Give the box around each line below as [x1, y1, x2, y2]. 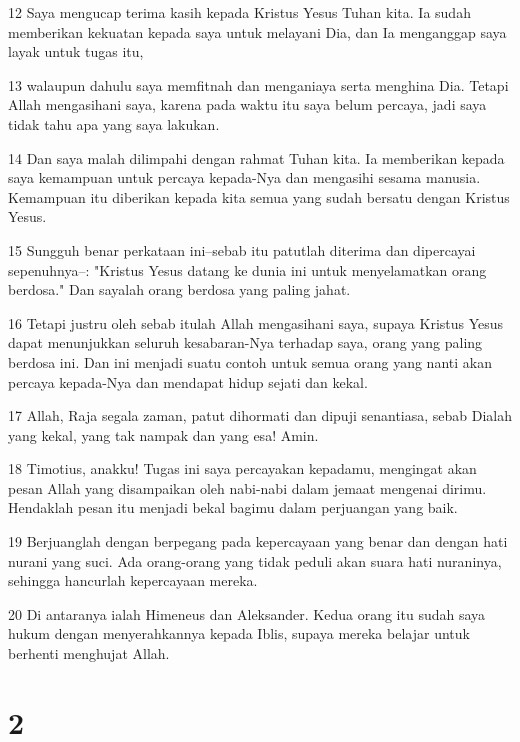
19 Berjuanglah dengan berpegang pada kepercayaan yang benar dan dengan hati [8, 531, 508, 552]
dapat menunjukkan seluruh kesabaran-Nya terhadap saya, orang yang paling [8, 332, 483, 353]
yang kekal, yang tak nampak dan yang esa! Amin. [8, 424, 319, 445]
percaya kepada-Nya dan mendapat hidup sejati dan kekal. [8, 371, 368, 392]
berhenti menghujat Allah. [8, 643, 170, 664]
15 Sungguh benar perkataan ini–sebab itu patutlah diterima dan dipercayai [8, 239, 476, 260]
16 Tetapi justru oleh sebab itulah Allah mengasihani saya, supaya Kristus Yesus [8, 312, 504, 333]
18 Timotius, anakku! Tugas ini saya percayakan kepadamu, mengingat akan [8, 458, 477, 479]
